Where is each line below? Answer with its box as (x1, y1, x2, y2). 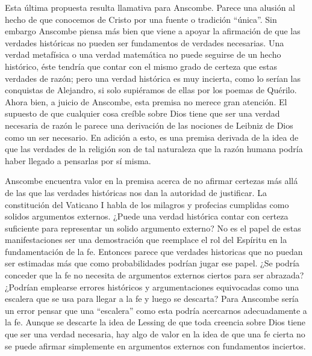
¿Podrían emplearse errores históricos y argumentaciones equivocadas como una (5, 280, 299, 293)
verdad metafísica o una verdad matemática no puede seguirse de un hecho (5, 48, 281, 61)
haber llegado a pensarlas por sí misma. (5, 154, 151, 167)
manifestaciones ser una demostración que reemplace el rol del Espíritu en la (5, 233, 287, 246)
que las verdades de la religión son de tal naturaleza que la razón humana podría (5, 143, 303, 155)
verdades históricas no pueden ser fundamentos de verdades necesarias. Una (5, 36, 284, 49)
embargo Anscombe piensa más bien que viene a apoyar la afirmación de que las (5, 25, 301, 37)
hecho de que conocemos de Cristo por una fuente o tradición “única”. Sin (5, 13, 277, 25)
